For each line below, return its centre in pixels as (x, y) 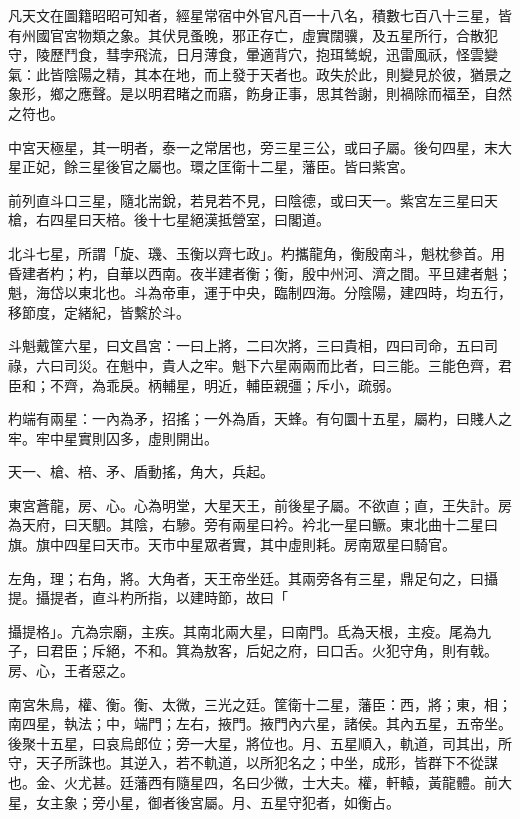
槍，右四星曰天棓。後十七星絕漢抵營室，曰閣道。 (169, 219)
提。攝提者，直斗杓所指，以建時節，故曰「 (148, 597)
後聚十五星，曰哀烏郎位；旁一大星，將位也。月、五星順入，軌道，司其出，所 (260, 742)
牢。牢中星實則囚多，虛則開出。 (113, 437)
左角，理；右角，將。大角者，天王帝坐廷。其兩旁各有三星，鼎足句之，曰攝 (253, 577)
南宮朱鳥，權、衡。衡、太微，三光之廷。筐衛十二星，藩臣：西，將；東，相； (260, 703)
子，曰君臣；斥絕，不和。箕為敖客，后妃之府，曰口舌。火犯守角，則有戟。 (253, 650)
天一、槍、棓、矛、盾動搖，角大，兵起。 (141, 471)
